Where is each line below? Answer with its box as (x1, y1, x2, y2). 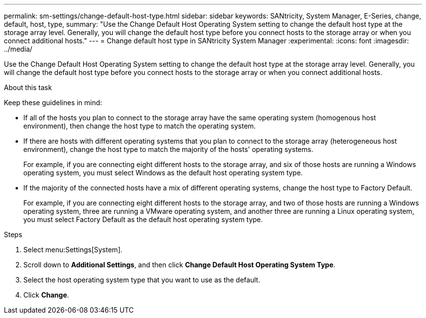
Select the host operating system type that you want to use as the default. (23, 276, 260, 284)
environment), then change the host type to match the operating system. (23, 122, 256, 130)
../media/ (4, 45, 33, 53)
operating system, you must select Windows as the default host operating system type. (23, 168, 303, 177)
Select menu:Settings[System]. (23, 245, 123, 254)
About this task (4, 83, 52, 92)
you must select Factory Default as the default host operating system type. (23, 215, 263, 224)
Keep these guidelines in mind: (4, 98, 102, 107)
